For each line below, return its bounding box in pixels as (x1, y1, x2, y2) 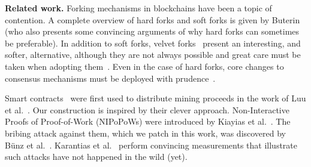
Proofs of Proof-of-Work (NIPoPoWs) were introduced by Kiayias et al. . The (5, 115, 291, 128)
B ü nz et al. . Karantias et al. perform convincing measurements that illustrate (5, 138, 298, 151)
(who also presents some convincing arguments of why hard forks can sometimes (5, 25, 300, 38)
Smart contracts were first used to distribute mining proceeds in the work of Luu (5, 92, 306, 104)
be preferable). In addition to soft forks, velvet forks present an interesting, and (5, 36, 301, 49)
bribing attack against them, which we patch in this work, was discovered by (5, 126, 286, 139)
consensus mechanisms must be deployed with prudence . (5, 72, 216, 84)
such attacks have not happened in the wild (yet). (5, 150, 188, 163)
